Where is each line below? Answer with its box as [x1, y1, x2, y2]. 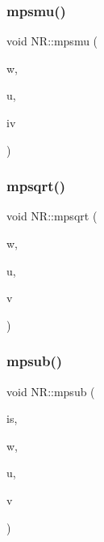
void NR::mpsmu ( [6, 32, 98, 49]
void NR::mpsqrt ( [6, 207, 98, 224]
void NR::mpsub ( [6, 382, 95, 399]
